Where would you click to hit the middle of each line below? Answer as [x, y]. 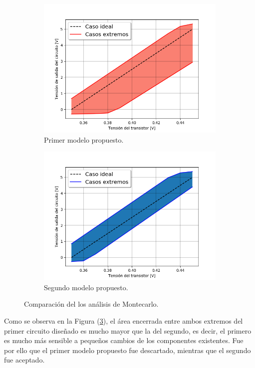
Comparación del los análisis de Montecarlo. [91, 304]
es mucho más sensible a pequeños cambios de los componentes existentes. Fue [124, 340]
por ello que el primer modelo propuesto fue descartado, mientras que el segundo [127, 350]
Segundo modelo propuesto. [86, 287]
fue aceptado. [24, 360]
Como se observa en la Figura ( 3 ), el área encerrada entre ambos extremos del [124, 320]
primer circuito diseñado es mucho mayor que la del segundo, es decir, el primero [128, 330]
